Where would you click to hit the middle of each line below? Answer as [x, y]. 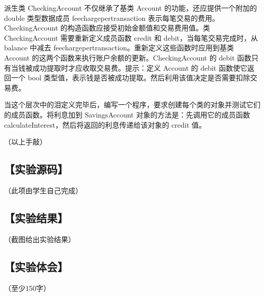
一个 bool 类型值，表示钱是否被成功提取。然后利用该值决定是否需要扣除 [130, 78]
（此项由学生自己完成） [43, 190]
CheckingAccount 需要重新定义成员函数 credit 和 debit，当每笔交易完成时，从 [131, 37]
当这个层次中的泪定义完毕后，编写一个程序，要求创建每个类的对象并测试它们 [132, 105]
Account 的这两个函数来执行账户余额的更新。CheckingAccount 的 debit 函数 [128, 57]
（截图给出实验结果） [40, 239]
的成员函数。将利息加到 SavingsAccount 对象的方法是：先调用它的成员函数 [127, 114]
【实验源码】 [36, 169]
